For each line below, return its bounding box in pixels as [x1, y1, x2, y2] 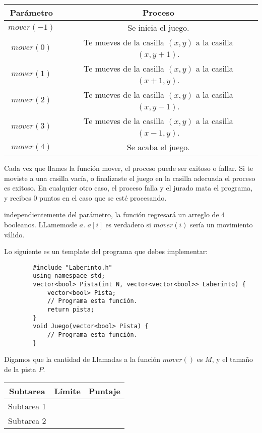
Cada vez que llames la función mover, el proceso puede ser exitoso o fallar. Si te [4, 163, 253, 173]
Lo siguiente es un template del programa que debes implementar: [4, 246, 208, 257]
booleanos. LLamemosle [4, 219, 78, 229]
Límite [54, 385, 81, 397]
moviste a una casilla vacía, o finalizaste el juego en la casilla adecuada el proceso [4, 172, 255, 183]
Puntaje [88, 385, 120, 397]
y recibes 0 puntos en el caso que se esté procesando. [4, 192, 167, 203]
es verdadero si [105, 219, 151, 229]
